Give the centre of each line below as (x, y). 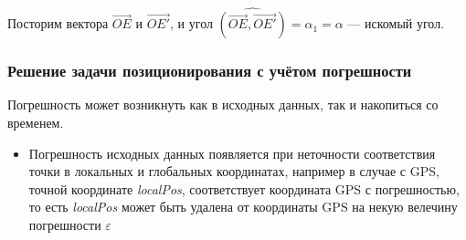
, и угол (191, 23)
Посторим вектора (58, 23)
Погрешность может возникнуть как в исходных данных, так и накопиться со (223, 104)
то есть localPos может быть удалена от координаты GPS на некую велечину (243, 207)
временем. (36, 123)
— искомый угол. (396, 23)
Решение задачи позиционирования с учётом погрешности (210, 71)
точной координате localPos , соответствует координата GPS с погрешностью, (244, 188)
